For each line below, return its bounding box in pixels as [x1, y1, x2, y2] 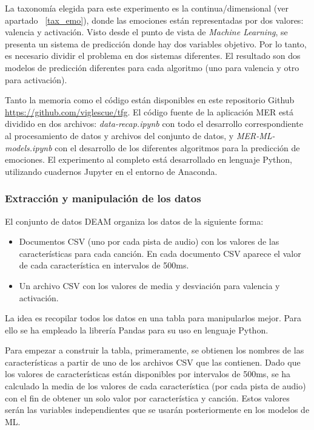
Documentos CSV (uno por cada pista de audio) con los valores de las [19, 235, 279, 248]
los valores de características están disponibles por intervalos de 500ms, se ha [5, 367, 291, 380]
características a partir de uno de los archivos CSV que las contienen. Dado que [5, 355, 301, 368]
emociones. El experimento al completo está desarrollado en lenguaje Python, [5, 153, 293, 166]
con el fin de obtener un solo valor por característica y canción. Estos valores [5, 391, 290, 404]
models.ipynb [5, 141, 52, 154]
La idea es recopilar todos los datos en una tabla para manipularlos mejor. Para [5, 312, 302, 324]
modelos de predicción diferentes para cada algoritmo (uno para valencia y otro [5, 61, 299, 73]
